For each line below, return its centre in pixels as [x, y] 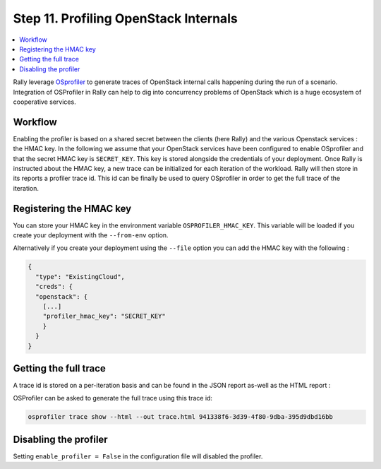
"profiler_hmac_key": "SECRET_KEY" [104, 316]
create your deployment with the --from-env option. [91, 235]
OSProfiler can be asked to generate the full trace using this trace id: [113, 398]
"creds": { [54, 287]
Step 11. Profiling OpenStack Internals [125, 18]
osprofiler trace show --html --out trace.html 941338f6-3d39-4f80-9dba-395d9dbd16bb [180, 417]
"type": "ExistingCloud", [80, 277]
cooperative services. [45, 102]
